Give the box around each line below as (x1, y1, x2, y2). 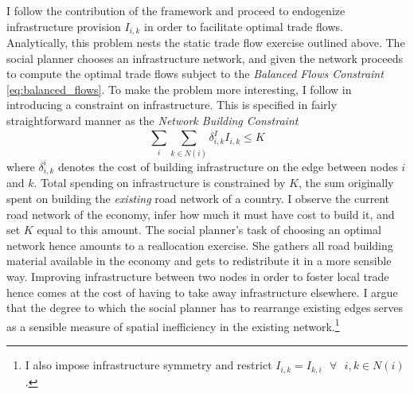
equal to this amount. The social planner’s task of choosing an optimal (37, 221, 381, 238)
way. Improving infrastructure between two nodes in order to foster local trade (6, 268, 389, 285)
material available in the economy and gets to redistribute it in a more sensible (6, 252, 392, 269)
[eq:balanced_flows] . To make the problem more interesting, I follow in (6, 80, 352, 97)
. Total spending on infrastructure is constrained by (33, 174, 286, 191)
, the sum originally (298, 174, 394, 191)
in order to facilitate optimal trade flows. (144, 18, 343, 34)
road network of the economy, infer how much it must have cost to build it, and (6, 205, 395, 222)
